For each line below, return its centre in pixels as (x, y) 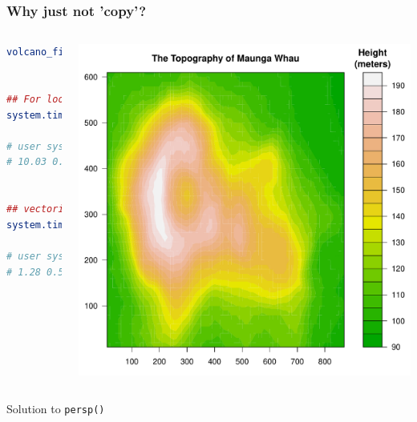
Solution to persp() (56, 409)
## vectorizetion (53, 209)
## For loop (38, 99)
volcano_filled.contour (70, 52)
